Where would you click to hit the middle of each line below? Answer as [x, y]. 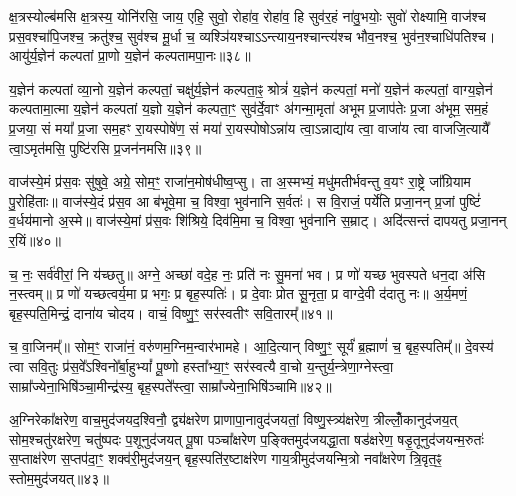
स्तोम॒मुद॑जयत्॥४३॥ [59, 477]
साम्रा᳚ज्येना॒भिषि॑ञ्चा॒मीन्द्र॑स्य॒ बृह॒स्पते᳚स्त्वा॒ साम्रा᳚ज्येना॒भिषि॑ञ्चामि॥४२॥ [170, 385]
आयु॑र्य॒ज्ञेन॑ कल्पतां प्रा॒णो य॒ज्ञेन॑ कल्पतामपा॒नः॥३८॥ [130, 55]
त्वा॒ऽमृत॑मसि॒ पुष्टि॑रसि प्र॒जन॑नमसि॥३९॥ [105, 147]
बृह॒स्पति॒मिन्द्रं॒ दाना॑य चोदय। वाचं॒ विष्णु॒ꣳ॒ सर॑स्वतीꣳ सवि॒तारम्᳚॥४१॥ [171, 312]
